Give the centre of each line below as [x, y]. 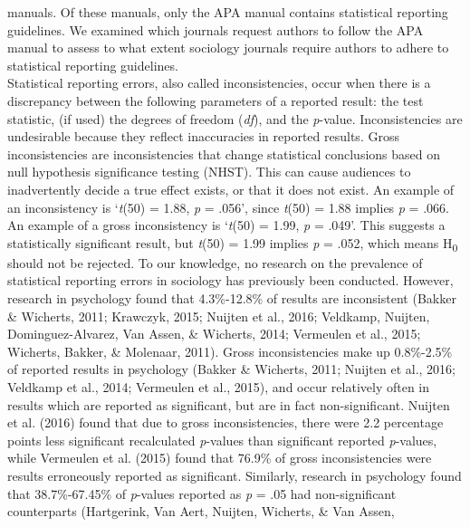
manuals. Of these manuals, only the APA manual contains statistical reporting [228, 12]
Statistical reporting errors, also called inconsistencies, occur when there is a [219, 83]
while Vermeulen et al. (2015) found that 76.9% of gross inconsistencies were [220, 458]
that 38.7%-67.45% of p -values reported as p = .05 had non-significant [202, 493]
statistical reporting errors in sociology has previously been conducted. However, [230, 280]
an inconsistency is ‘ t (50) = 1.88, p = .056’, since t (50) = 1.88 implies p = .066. [228, 207]
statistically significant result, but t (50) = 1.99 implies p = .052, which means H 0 [233, 244]
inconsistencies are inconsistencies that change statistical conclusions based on [224, 153]
